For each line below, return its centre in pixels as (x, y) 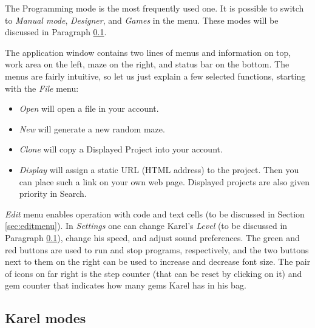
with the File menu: (42, 88)
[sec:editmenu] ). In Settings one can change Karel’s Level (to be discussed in (146, 226)
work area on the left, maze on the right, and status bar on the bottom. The (147, 64)
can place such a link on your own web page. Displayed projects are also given (164, 181)
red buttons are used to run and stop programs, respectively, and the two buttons (157, 249)
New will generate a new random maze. (92, 128)
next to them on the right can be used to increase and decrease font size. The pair (158, 261)
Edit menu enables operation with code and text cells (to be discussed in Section (155, 214)
